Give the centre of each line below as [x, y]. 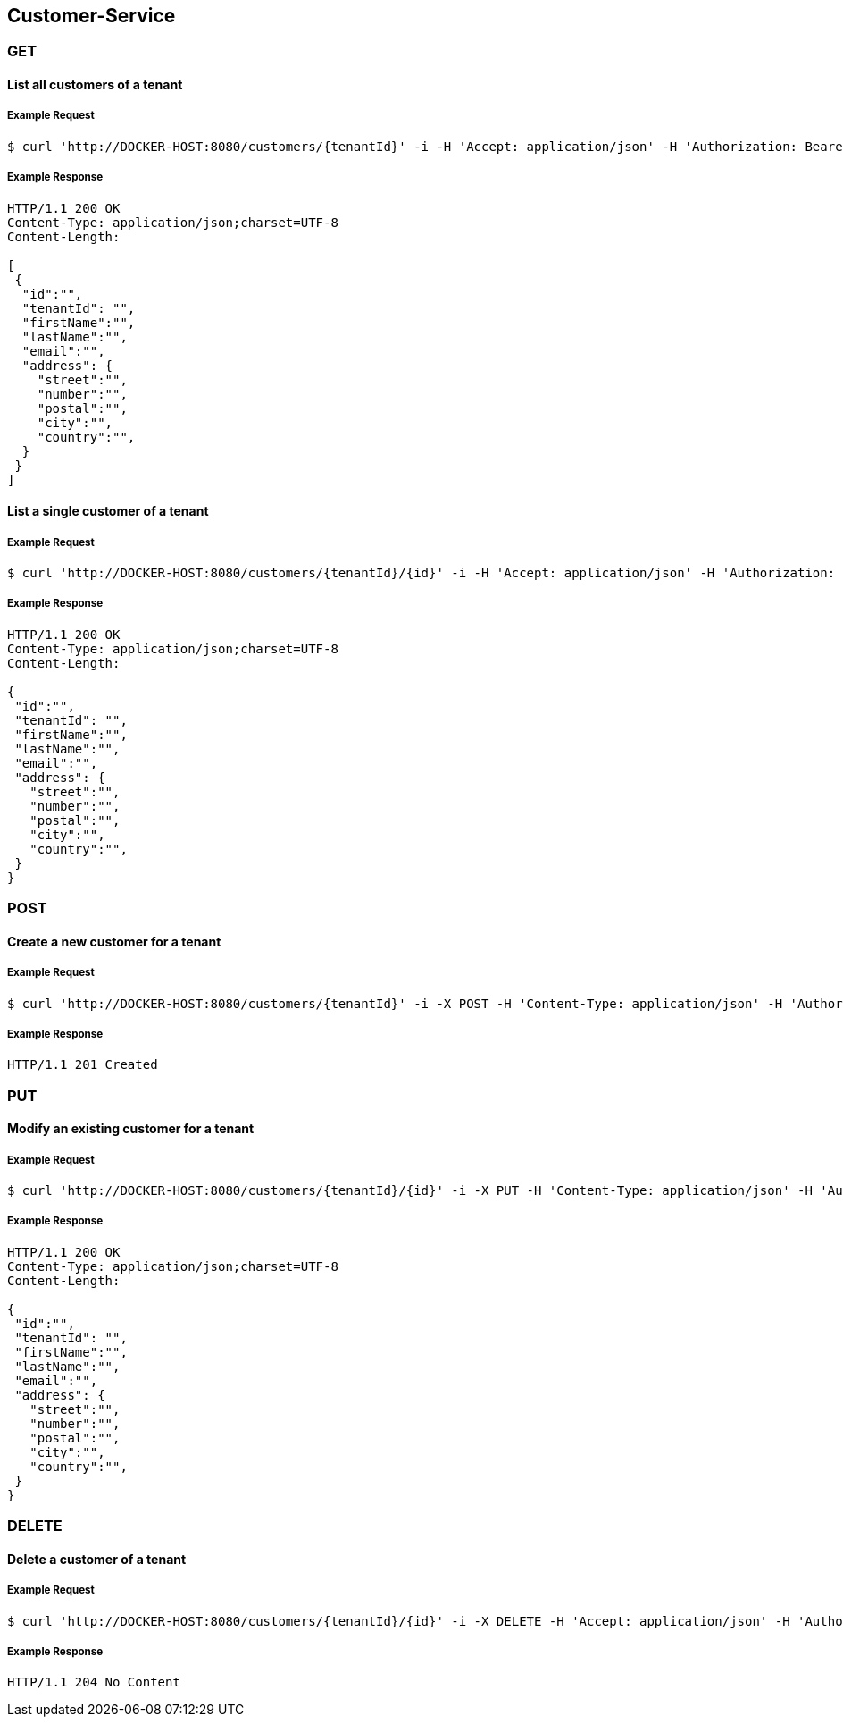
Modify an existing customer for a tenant [131, 1129]
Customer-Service [92, 16]
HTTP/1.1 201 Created [83, 1065]
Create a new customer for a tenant [114, 941]
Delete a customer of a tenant [97, 1559]
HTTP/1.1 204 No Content [94, 1682]
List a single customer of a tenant [108, 511]
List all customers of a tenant [95, 85]
